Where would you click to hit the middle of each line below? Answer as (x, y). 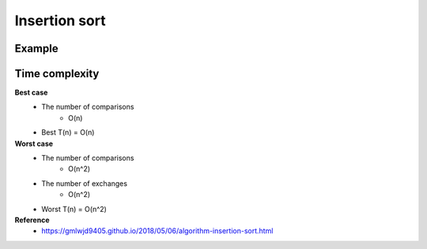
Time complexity (57, 74)
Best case (31, 93)
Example (36, 48)
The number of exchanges (85, 183)
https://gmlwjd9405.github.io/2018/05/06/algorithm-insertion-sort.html (157, 231)
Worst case (34, 143)
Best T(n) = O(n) (68, 132)
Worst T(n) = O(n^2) (74, 209)
